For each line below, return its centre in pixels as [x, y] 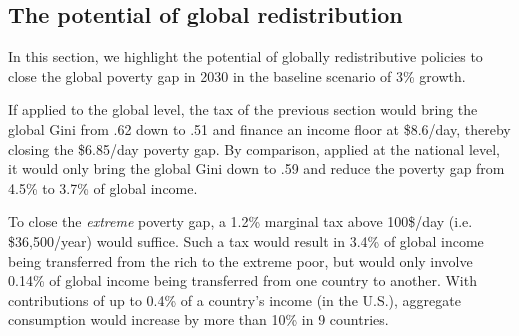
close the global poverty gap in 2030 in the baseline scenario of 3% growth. [237, 75]
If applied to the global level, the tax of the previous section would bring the [243, 109]
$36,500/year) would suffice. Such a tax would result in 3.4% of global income [246, 240]
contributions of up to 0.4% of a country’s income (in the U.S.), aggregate [234, 299]
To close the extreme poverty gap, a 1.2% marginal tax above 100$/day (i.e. [240, 221]
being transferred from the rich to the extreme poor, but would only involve [240, 260]
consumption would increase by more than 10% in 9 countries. [198, 319]
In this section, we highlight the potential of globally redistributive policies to [245, 56]
